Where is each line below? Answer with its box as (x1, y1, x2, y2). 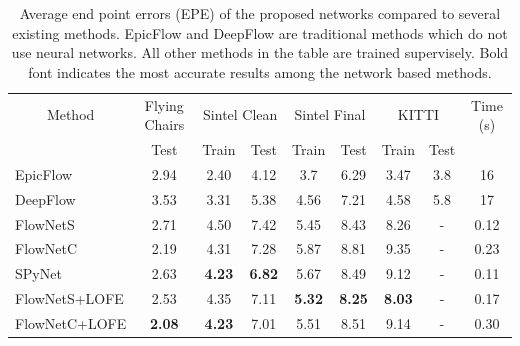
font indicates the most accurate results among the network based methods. (28, 61, 492, 82)
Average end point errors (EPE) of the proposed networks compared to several (19, 3, 501, 23)
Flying (144, 94, 184, 115)
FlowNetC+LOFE (15, 312, 127, 333)
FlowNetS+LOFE (15, 288, 124, 309)
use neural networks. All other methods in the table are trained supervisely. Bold (11, 42, 509, 63)
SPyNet (15, 263, 62, 284)
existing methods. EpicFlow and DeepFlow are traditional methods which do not (12, 22, 508, 43)
